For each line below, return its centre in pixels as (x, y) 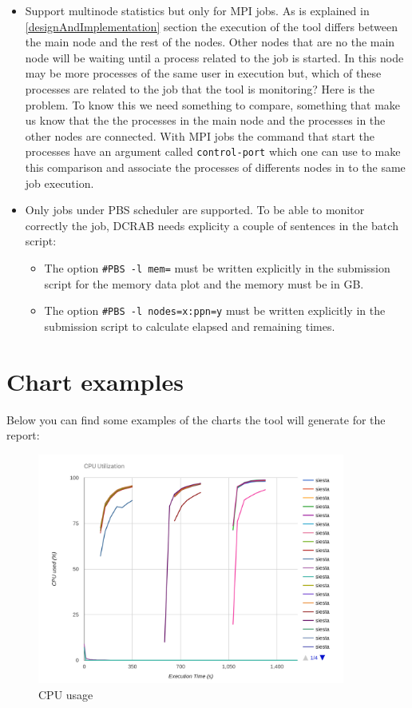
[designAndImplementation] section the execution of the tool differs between (211, 26)
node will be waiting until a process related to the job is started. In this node (214, 57)
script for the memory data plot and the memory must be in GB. (204, 283)
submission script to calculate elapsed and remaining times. (190, 326)
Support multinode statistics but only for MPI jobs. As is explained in (197, 10)
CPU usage (66, 694)
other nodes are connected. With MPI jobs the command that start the (200, 135)
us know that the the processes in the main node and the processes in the (205, 120)
